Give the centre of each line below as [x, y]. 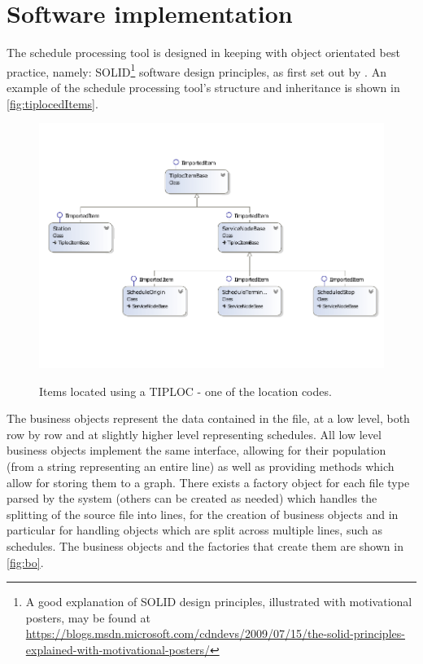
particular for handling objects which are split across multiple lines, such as [194, 530]
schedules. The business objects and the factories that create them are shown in [205, 546]
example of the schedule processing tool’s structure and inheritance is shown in [203, 87]
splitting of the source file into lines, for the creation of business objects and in [203, 514]
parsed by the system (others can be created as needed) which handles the [192, 498]
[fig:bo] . [25, 562]
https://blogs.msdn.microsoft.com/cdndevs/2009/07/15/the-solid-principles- [215, 633]
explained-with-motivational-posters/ [118, 649]
